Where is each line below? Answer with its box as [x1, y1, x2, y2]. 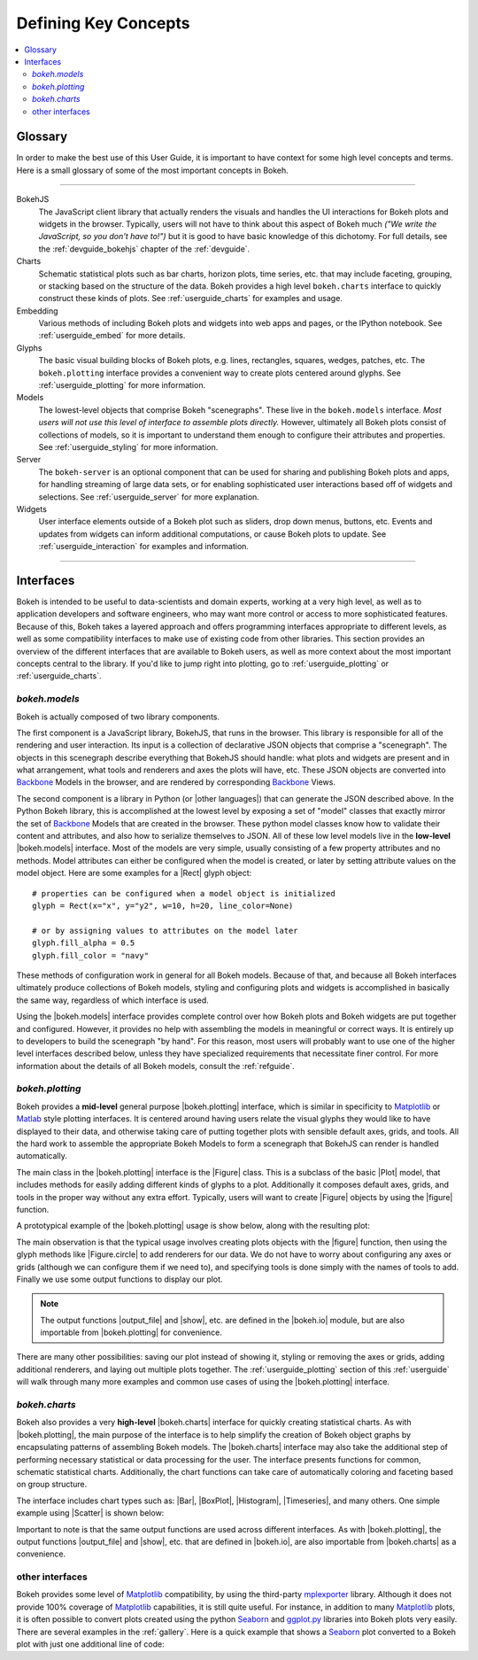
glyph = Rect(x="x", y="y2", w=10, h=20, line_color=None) [32, 900, 294, 911]
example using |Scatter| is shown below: [16, 1508, 165, 1518]
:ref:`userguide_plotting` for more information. [38, 380, 206, 391]
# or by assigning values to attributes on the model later [32, 926, 298, 935]
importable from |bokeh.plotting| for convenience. [40, 1327, 223, 1338]
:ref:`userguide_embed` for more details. [38, 330, 186, 341]
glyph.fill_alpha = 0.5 [32, 938, 135, 948]
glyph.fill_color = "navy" [32, 950, 150, 960]
